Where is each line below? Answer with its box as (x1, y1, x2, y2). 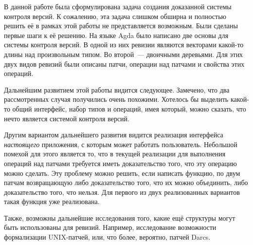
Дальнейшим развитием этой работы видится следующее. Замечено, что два (4, 84, 230, 94)
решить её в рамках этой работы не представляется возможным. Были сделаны (4, 20, 238, 31)
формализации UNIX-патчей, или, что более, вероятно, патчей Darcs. (4, 232, 211, 242)
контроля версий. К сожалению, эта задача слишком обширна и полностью (4, 11, 226, 21)
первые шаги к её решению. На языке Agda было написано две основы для (4, 30, 229, 40)
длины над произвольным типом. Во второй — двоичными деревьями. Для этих (4, 49, 243, 59)
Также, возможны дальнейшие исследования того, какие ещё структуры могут (4, 212, 235, 223)
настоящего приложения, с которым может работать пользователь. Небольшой (4, 139, 237, 149)
